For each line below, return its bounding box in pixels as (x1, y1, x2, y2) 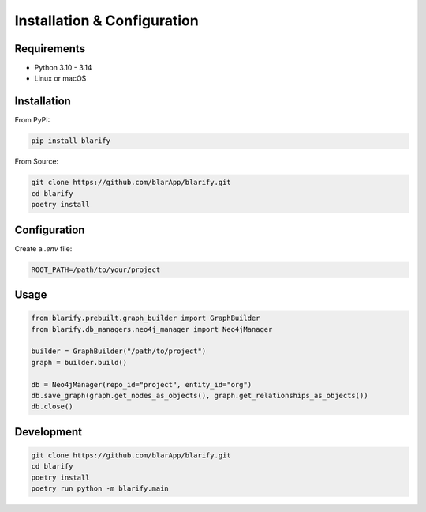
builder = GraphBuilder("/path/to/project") (31, 347, 207, 356)
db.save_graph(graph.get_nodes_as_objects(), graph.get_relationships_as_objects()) (31, 391, 368, 400)
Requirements (14, 42, 86, 55)
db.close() (31, 402, 73, 411)
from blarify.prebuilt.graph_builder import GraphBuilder (31, 314, 260, 323)
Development (14, 425, 83, 439)
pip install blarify (31, 137, 110, 145)
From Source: (14, 156, 59, 166)
